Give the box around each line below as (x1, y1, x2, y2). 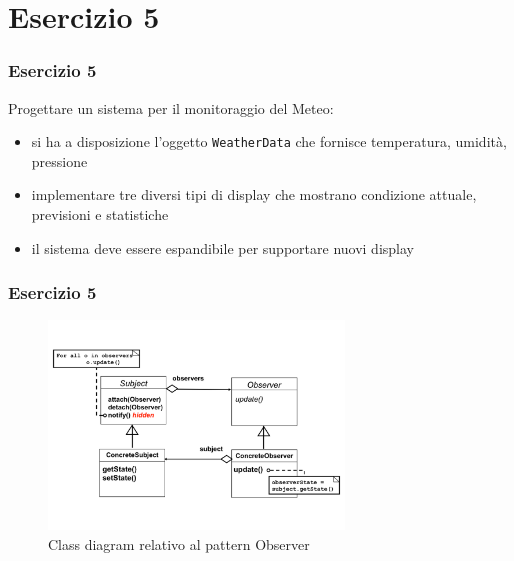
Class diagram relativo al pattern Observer (48, 533, 310, 554)
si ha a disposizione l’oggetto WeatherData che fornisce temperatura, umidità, (31, 131, 507, 152)
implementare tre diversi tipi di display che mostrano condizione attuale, (31, 184, 477, 205)
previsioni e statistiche (31, 204, 169, 225)
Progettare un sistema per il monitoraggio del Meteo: (8, 97, 334, 118)
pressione (31, 150, 88, 171)
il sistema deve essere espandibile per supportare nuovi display (31, 237, 414, 258)
